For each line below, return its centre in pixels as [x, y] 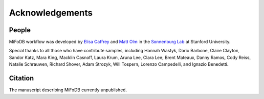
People [20, 30]
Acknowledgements [51, 13]
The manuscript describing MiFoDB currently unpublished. [68, 90]
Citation [22, 78]
